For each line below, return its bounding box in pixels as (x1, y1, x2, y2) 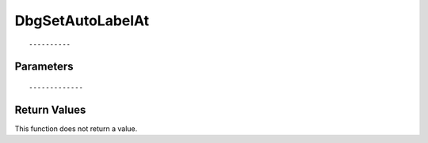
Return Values (14, 103, 86, 116)
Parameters (14, 60, 74, 73)
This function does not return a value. (14, 123, 138, 134)
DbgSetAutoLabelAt (14, 12, 150, 29)
